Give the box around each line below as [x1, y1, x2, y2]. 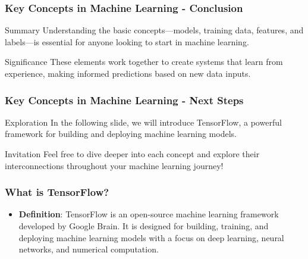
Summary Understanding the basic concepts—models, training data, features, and [5, 24, 304, 36]
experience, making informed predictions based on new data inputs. [5, 67, 251, 79]
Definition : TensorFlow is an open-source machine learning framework [18, 208, 279, 220]
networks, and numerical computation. [18, 243, 159, 255]
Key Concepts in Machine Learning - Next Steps [5, 92, 244, 107]
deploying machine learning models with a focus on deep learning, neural [18, 231, 284, 244]
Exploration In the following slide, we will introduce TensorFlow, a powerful [5, 116, 282, 128]
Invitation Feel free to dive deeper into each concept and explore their [5, 148, 260, 160]
